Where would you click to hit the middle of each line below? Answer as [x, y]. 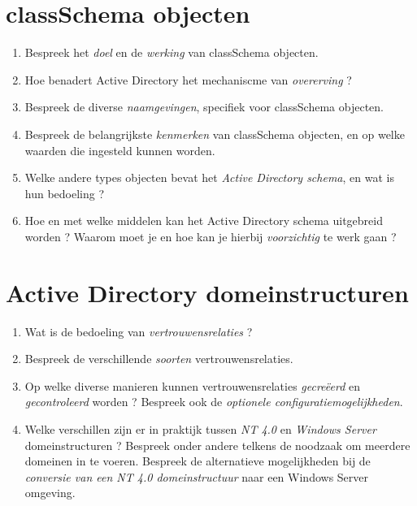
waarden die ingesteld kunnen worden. [120, 150]
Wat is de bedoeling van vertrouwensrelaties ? [139, 331]
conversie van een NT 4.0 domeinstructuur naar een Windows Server [197, 476]
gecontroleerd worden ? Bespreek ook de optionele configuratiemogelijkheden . [214, 402]
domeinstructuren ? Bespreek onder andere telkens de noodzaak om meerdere [217, 445]
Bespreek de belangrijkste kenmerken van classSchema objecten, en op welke [215, 134]
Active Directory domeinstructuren [207, 292]
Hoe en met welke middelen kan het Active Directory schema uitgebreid [204, 221]
